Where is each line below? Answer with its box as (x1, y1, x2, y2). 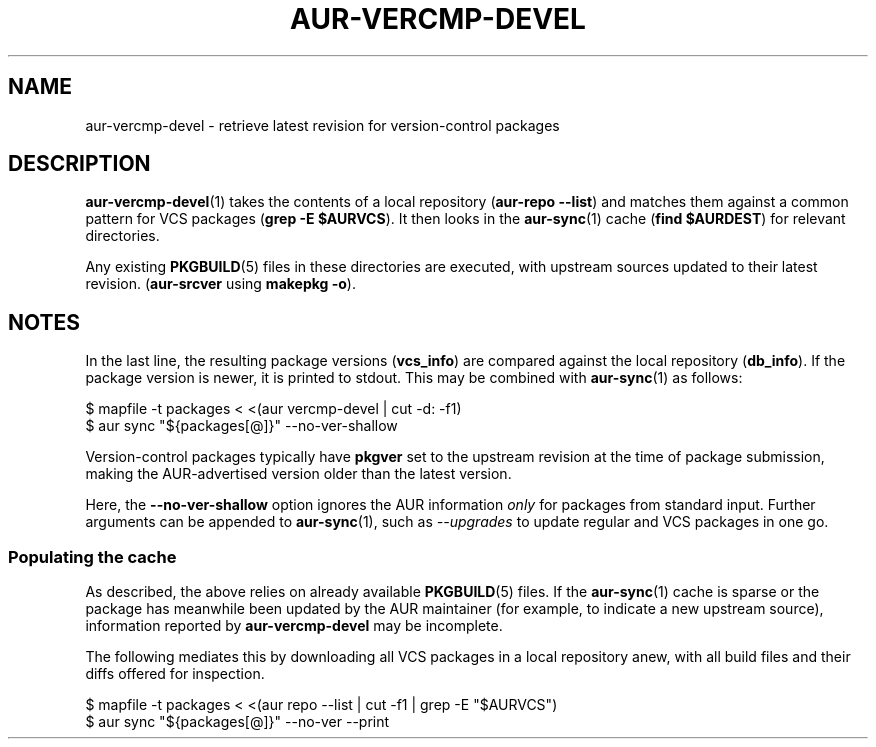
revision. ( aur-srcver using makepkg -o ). (85, 275, 356, 293)
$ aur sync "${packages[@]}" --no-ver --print (85, 713, 390, 731)
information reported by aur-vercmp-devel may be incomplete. (85, 617, 503, 635)
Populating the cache (8, 546, 177, 567)
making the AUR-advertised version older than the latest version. (85, 465, 512, 483)
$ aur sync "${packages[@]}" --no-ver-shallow (85, 417, 398, 435)
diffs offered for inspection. (85, 665, 265, 683)
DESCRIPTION (8, 151, 151, 177)
